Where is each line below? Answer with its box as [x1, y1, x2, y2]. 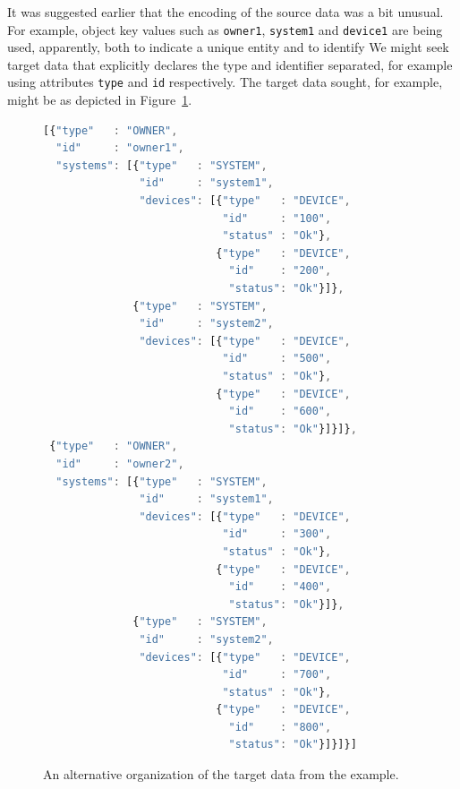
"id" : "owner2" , [55, 457, 184, 470]
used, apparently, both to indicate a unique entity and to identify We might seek [7, 38, 449, 56]
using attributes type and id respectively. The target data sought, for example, [7, 73, 443, 91]
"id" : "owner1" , [55, 142, 184, 155]
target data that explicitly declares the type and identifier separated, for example [7, 55, 453, 73]
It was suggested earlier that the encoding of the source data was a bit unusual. [7, 3, 444, 21]
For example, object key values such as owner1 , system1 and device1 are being [7, 20, 443, 39]
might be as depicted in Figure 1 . [7, 90, 192, 109]
